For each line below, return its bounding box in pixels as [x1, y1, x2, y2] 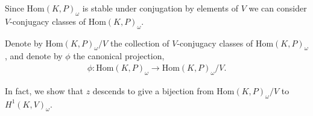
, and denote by [5, 50, 63, 62]
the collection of [110, 36, 169, 49]
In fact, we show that [5, 84, 83, 97]
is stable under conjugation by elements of [82, 2, 238, 14]
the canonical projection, [73, 50, 165, 62]
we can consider [248, 2, 307, 14]
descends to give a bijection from [92, 84, 214, 97]
